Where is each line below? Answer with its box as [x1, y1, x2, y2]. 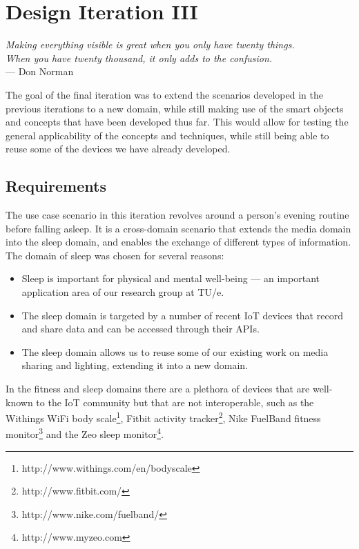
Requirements [6, 175, 106, 197]
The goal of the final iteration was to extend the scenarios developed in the [6, 87, 323, 101]
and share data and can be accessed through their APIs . [21, 321, 260, 336]
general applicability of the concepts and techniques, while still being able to [6, 128, 329, 142]
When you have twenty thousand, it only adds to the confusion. [6, 50, 273, 65]
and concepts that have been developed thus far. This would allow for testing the [6, 114, 349, 129]
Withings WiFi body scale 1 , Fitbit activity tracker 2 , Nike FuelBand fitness [6, 409, 321, 425]
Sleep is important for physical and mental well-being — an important [21, 271, 320, 286]
